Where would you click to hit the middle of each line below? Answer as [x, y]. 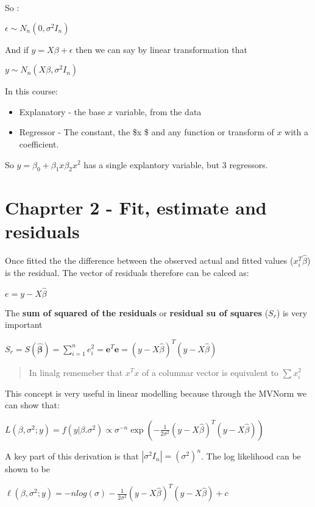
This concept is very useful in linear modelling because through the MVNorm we [156, 393]
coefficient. [39, 144]
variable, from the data [158, 111]
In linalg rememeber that [76, 372]
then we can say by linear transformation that [161, 49]
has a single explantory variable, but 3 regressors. [176, 164]
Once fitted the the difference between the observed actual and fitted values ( [149, 260]
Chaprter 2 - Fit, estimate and [136, 207]
